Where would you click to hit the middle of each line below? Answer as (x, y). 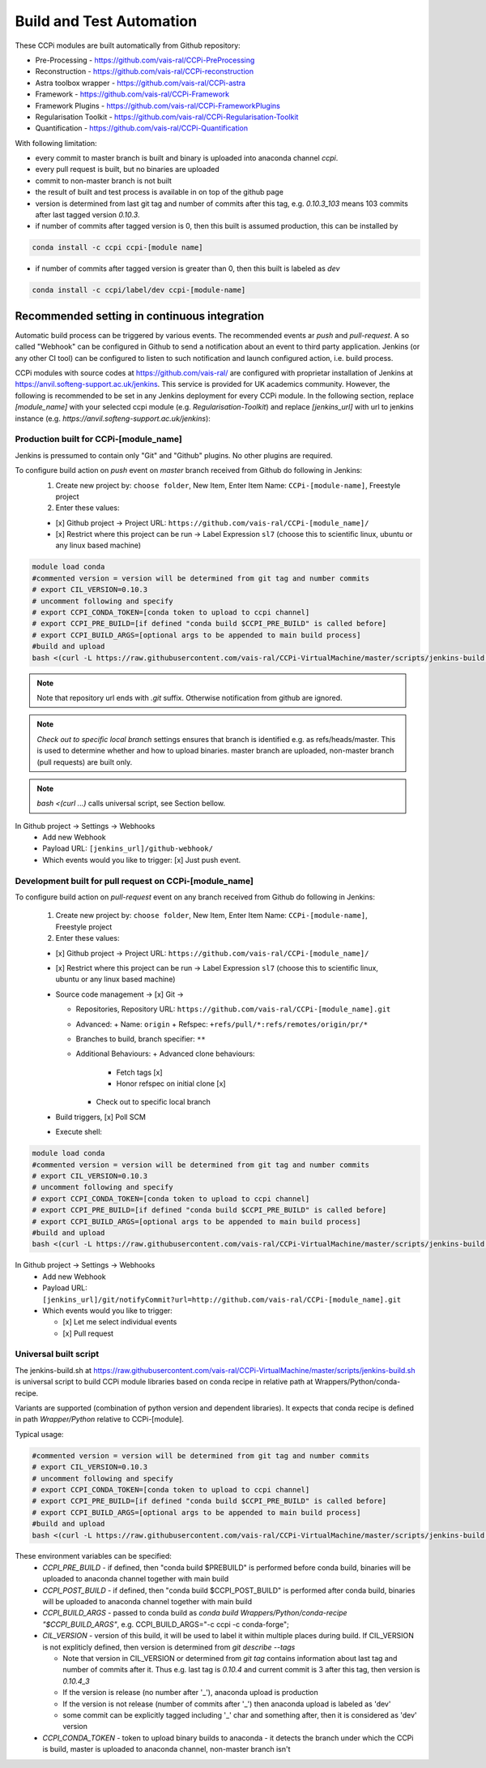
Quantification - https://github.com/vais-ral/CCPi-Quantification (142, 128)
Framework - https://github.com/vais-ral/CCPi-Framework (132, 94)
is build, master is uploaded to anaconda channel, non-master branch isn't (166, 1749)
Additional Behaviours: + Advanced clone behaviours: (165, 1054)
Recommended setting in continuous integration (140, 316)
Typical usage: (39, 1434)
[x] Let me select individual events (120, 1322)
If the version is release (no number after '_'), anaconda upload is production (191, 1693)
